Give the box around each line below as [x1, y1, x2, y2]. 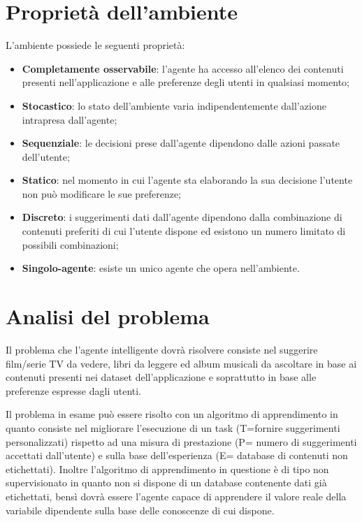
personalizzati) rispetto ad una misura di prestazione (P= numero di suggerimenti [6, 434, 357, 449]
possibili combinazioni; [22, 237, 119, 252]
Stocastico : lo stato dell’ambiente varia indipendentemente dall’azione [22, 98, 326, 113]
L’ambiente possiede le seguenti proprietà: [6, 38, 185, 52]
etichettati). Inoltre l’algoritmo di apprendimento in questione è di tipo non [6, 461, 329, 476]
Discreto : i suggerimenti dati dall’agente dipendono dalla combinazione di [22, 210, 342, 224]
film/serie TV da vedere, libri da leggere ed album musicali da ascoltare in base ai [6, 356, 357, 370]
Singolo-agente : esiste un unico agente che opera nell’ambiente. [22, 261, 300, 275]
